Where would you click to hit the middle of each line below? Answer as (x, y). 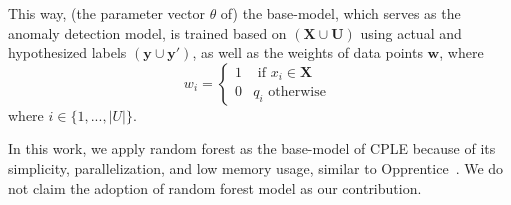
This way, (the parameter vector (106, 13)
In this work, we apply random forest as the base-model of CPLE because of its (252, 148)
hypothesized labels (67, 52)
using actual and (411, 32)
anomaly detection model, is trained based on (147, 32)
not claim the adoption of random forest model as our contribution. (215, 187)
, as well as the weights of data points (307, 52)
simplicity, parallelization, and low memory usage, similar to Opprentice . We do (256, 167)
